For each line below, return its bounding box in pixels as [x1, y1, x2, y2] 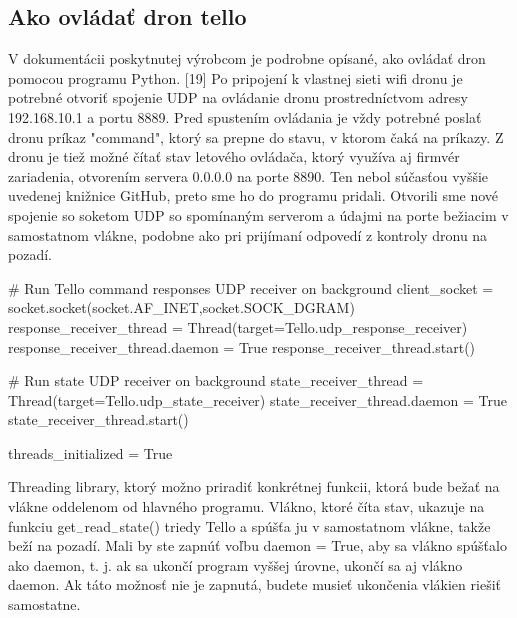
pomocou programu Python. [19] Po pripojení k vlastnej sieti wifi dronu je [8, 67, 463, 88]
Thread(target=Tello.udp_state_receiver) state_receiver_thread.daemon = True [8, 389, 508, 410]
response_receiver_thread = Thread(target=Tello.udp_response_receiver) [8, 316, 468, 337]
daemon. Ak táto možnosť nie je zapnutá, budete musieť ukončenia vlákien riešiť [8, 574, 501, 595]
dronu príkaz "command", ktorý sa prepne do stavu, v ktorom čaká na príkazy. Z [8, 126, 504, 147]
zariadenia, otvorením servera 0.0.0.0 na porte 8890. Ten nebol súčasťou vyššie [8, 165, 489, 186]
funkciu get [8, 515, 77, 536]
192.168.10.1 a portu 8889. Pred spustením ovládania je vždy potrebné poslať [8, 106, 482, 127]
